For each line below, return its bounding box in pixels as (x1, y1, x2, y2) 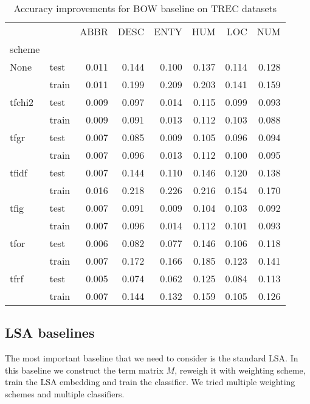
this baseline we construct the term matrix (5, 363, 164, 376)
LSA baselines (5, 323, 95, 342)
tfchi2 (10, 95, 34, 109)
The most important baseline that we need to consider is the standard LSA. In (5, 352, 298, 364)
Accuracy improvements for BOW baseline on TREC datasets (13, 1, 277, 15)
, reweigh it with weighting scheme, (174, 363, 306, 376)
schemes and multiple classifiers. (5, 387, 125, 400)
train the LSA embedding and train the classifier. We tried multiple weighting (5, 375, 295, 388)
